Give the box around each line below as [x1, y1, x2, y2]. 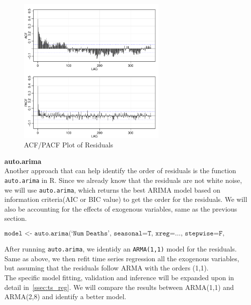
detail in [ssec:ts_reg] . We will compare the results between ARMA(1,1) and [4, 282, 234, 292]
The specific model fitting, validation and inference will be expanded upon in [4, 272, 234, 282]
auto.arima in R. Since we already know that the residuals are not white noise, [4, 175, 242, 185]
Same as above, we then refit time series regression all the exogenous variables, [4, 253, 239, 263]
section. [4, 213, 27, 223]
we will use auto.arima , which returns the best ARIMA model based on [4, 184, 221, 195]
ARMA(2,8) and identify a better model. [4, 291, 126, 302]
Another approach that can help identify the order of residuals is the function [4, 165, 236, 176]
